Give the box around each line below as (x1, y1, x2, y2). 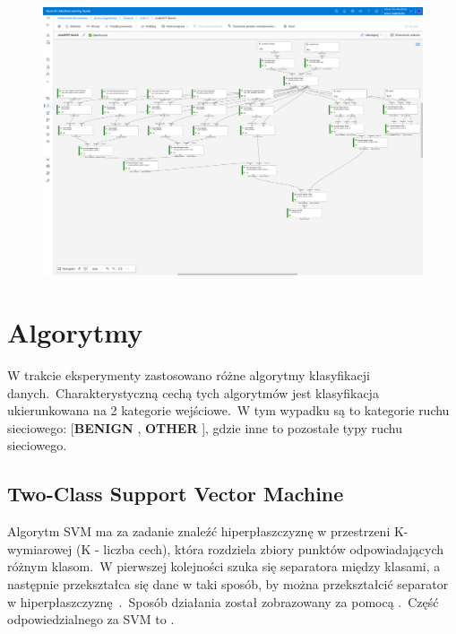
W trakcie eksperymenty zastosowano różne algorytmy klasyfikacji (7, 366, 370, 385)
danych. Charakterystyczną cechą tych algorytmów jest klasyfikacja (7, 383, 379, 402)
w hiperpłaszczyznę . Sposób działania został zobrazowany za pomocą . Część (7, 592, 439, 611)
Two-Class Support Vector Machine (7, 480, 344, 508)
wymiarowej (7, 539, 73, 558)
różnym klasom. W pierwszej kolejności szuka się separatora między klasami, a (7, 557, 441, 576)
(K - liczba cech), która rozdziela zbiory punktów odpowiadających (76, 539, 444, 558)
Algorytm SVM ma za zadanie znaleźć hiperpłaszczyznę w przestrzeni (7, 522, 391, 541)
